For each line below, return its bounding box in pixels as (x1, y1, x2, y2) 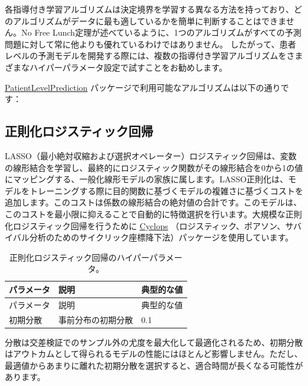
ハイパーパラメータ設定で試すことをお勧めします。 (29, 61, 227, 73)
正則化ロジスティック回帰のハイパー (9, 251, 150, 263)
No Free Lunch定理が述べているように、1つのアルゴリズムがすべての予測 (21, 26, 301, 39)
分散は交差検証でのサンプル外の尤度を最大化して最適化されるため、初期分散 (5, 336, 303, 348)
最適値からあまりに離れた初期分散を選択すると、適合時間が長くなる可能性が (5, 359, 303, 371)
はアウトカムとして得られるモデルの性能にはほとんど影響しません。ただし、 (5, 347, 303, 360)
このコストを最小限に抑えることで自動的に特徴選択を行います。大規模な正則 (5, 207, 302, 220)
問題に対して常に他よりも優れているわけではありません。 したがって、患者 (5, 37, 296, 50)
